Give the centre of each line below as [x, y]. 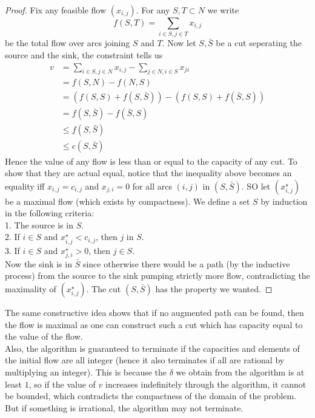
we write [223, 10]
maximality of [31, 288]
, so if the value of [62, 384]
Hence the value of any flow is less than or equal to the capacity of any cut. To [151, 161]
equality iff [25, 186]
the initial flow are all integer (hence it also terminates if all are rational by [145, 360]
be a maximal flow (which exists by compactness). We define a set [128, 201]
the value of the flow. [44, 336]
